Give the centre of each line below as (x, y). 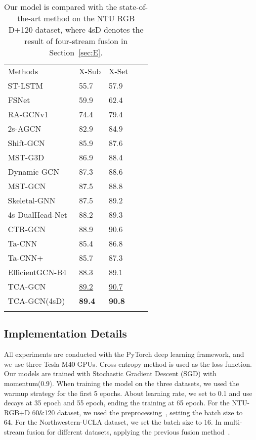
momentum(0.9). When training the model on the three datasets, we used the (122, 383)
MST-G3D (26, 157)
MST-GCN (27, 186)
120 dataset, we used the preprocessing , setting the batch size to (143, 412)
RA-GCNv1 (28, 114)
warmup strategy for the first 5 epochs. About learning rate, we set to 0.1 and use (128, 393)
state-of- (134, 7)
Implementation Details (65, 333)
